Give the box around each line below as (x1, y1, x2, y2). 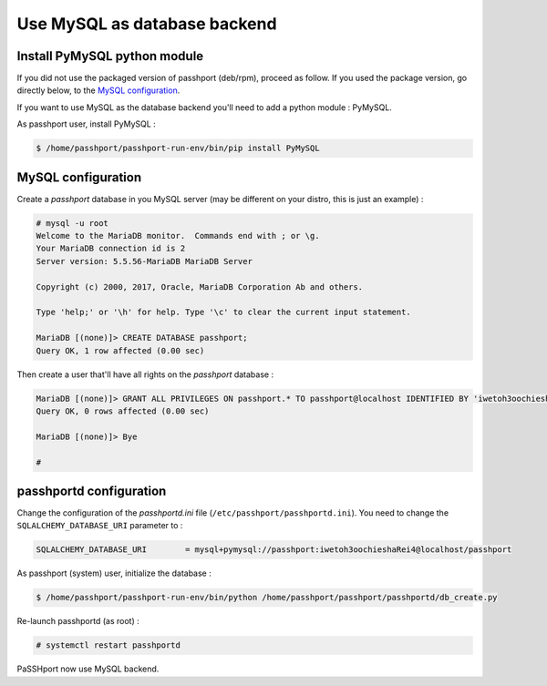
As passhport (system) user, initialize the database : (16, 568, 212, 578)
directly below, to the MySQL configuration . (16, 85, 181, 96)
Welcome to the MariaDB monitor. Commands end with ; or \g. (36, 230, 320, 241)
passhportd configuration (16, 483, 167, 498)
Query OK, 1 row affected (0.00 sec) (36, 345, 205, 355)
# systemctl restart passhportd (36, 640, 181, 650)
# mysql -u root (36, 218, 109, 228)
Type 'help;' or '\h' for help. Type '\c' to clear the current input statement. (36, 307, 412, 318)
